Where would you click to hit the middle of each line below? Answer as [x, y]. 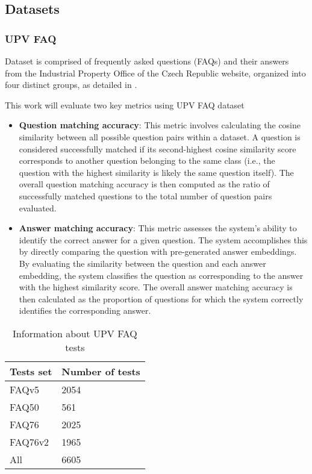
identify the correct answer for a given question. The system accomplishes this [163, 239]
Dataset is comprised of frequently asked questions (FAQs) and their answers [147, 61]
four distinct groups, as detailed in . [71, 85]
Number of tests [101, 371]
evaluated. [38, 207]
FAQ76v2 [30, 441]
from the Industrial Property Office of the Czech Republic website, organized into [155, 73]
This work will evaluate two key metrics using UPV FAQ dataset [125, 104]
